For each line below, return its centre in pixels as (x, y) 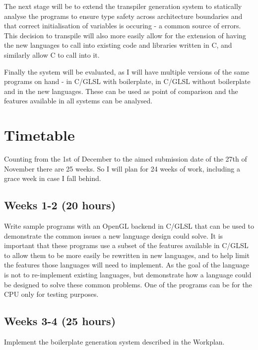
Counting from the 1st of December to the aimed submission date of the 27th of (126, 159)
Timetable (39, 135)
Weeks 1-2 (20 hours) (60, 205)
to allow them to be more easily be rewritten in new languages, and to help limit (127, 255)
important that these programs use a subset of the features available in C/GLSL (126, 245)
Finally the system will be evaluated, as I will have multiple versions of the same (127, 71)
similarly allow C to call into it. (52, 54)
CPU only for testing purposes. (51, 294)
